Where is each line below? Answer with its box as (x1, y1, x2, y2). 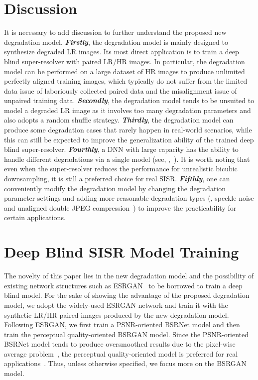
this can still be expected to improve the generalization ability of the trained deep (4, 134, 254, 144)
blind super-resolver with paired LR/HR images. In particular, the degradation (4, 56, 245, 66)
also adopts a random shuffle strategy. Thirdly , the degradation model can (4, 115, 234, 125)
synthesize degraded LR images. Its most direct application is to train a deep (4, 46, 239, 57)
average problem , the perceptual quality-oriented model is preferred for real (4, 348, 238, 359)
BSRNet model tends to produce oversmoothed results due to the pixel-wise (4, 339, 236, 349)
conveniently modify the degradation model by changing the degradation (4, 183, 226, 193)
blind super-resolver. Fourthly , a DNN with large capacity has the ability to (4, 144, 239, 154)
